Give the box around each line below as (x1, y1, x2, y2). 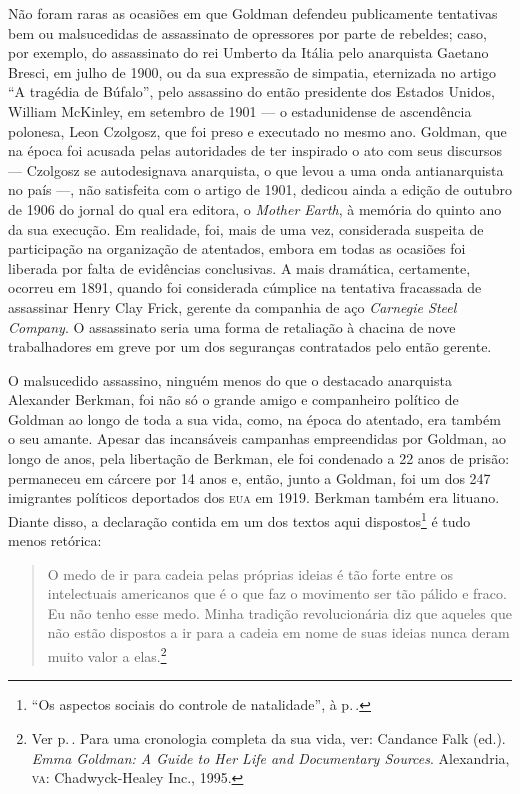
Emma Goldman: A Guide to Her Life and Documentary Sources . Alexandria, (31, 747, 510, 768)
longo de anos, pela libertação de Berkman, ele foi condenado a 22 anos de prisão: (8, 448, 510, 469)
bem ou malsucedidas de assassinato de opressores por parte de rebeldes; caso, (8, 22, 487, 43)
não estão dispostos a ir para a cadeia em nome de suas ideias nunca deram (47, 622, 510, 643)
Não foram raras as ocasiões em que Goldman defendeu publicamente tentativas (8, 3, 498, 23)
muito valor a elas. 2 (47, 643, 167, 666)
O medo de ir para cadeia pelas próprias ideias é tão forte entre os (47, 563, 454, 584)
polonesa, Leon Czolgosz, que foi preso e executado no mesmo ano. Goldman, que (8, 120, 507, 141)
